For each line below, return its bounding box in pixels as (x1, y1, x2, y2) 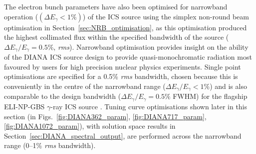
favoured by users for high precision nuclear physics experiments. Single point (4, 61, 241, 72)
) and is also (210, 81, 247, 91)
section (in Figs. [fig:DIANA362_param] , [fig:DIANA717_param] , (4, 111, 207, 121)
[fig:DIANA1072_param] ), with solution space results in (4, 121, 176, 131)
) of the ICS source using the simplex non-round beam (82, 11, 249, 21)
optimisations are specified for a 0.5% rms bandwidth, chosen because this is (4, 71, 238, 81)
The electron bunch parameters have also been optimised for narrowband (4, 1, 228, 11)
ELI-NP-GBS (4, 101, 45, 111)
